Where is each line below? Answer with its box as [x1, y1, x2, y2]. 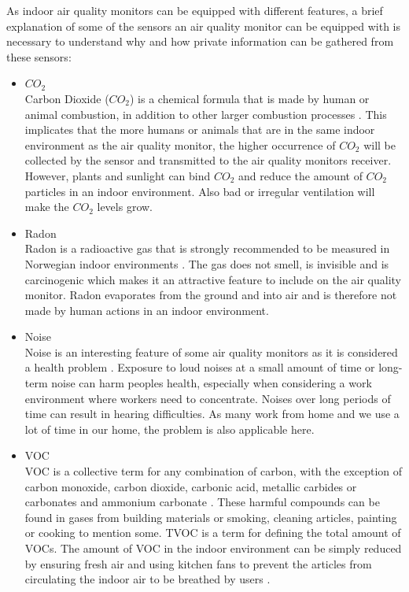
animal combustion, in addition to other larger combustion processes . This [24, 105, 387, 122]
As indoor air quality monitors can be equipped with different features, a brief [6, 2, 383, 18]
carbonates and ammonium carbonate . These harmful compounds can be [24, 494, 380, 510]
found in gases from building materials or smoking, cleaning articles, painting [24, 509, 397, 525]
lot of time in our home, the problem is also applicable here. [24, 420, 315, 437]
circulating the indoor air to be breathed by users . [24, 571, 271, 587]
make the [24, 198, 69, 215]
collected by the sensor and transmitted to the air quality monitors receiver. [24, 152, 392, 168]
